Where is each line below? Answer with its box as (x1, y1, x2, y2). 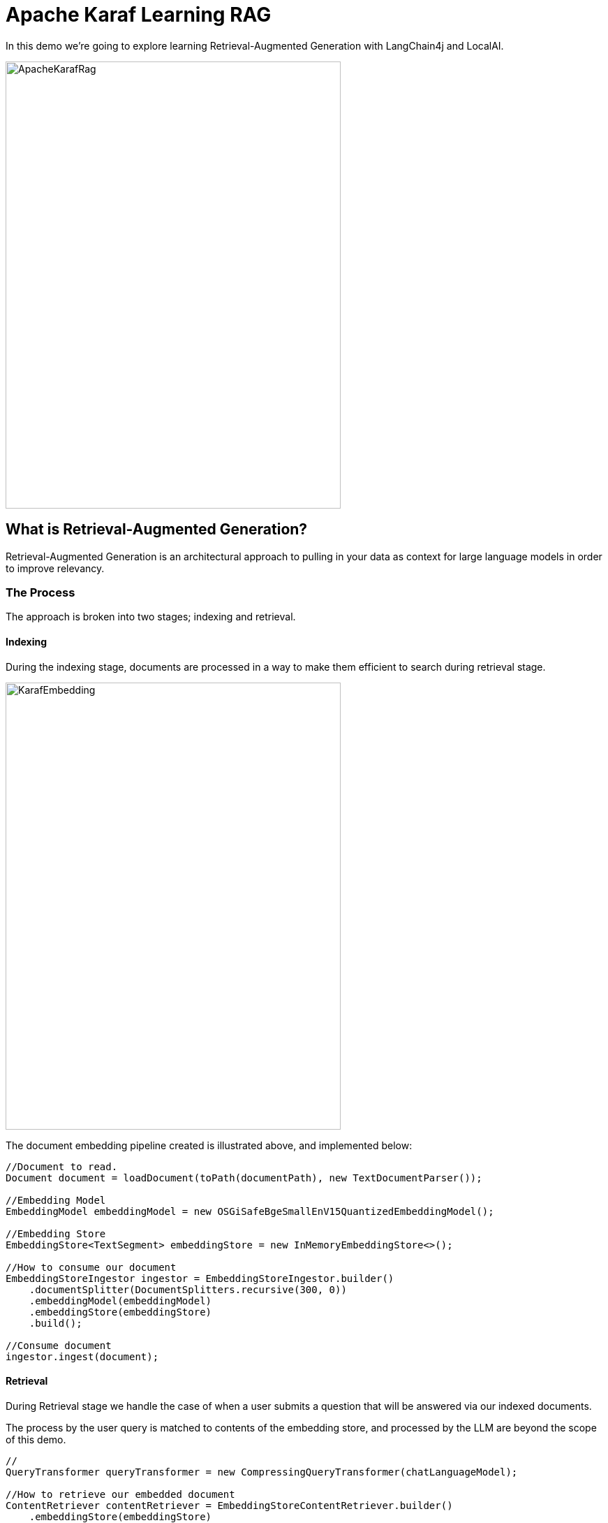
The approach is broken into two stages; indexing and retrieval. (6, 611, 296, 623)
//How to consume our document (6, 1261, 177, 1273)
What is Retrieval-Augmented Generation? (6, 520, 308, 539)
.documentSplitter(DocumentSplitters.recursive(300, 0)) (29, 1283, 347, 1295)
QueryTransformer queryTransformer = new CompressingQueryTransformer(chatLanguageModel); (6, 1466, 518, 1478)
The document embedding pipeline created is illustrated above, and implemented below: (6, 1139, 413, 1151)
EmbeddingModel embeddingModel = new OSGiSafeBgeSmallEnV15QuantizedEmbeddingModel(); (6, 1205, 494, 1217)
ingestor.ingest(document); (6, 1350, 159, 1362)
